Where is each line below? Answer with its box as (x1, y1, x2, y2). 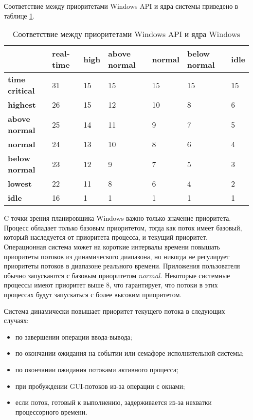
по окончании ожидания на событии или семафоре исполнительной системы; (15, 348, 244, 358)
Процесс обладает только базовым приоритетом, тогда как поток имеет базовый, (4, 222, 242, 232)
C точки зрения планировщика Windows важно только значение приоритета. (4, 213, 231, 223)
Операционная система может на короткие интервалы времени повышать (4, 241, 220, 251)
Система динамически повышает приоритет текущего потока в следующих (4, 305, 225, 316)
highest (8, 99, 36, 111)
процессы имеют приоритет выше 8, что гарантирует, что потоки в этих (4, 280, 218, 290)
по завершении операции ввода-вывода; (15, 331, 132, 342)
